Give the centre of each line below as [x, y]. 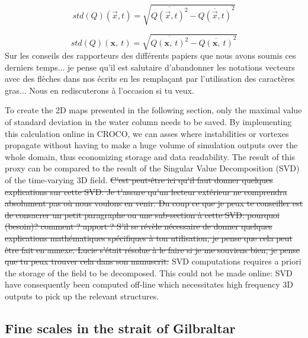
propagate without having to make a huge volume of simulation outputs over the [151, 145]
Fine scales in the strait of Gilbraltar [120, 328]
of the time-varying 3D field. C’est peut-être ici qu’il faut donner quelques [139, 180]
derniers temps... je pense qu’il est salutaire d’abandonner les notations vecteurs [150, 67]
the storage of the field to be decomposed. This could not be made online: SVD [149, 272]
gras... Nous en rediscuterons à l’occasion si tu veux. [100, 90]
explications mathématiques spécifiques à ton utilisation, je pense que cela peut [149, 238]
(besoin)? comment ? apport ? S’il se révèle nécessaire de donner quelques [139, 226]
